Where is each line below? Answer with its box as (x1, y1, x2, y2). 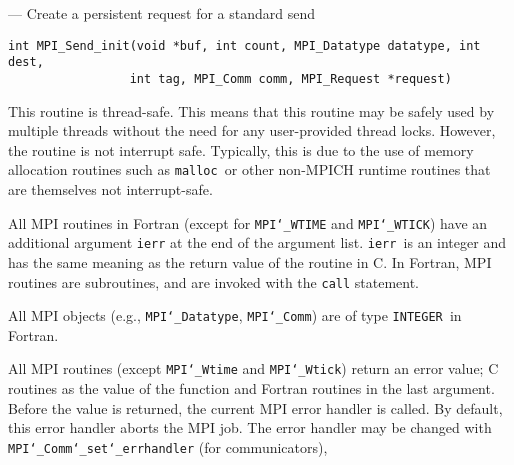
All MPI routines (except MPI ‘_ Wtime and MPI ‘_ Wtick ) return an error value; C (8, 358, 499, 379)
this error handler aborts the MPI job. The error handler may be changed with (8, 417, 492, 438)
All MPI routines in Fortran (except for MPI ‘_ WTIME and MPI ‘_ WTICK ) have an (8, 212, 488, 233)
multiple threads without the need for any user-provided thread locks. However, (8, 120, 496, 141)
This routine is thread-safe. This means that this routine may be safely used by (8, 100, 495, 121)
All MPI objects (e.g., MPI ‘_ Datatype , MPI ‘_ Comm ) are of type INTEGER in (8, 305, 462, 326)
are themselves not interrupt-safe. (8, 179, 213, 199)
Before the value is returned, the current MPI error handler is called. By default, (8, 397, 503, 418)
